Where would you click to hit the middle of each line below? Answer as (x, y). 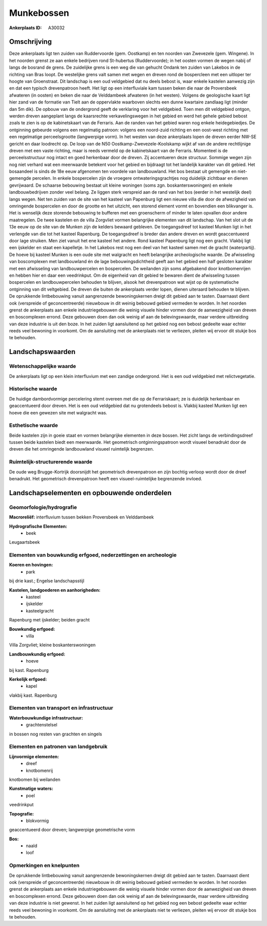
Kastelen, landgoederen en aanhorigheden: (55, 590)
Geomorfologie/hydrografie (43, 507)
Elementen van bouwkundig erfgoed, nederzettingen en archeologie (93, 555)
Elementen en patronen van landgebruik (58, 747)
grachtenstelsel (42, 725)
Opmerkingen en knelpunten (44, 866)
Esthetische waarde (34, 425)
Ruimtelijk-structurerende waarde (51, 462)
